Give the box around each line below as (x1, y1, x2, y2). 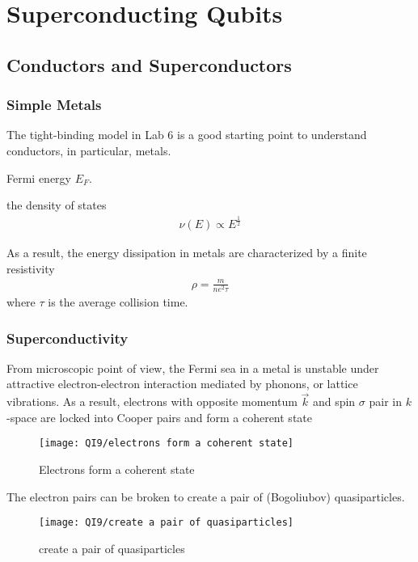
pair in (369, 393, 402, 410)
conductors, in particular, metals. (6, 142, 171, 158)
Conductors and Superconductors (6, 52, 292, 77)
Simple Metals (6, 95, 102, 115)
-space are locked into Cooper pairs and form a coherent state (6, 408, 312, 425)
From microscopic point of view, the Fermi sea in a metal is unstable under (6, 359, 379, 376)
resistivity (6, 260, 55, 277)
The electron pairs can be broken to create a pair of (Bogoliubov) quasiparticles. (6, 488, 405, 505)
